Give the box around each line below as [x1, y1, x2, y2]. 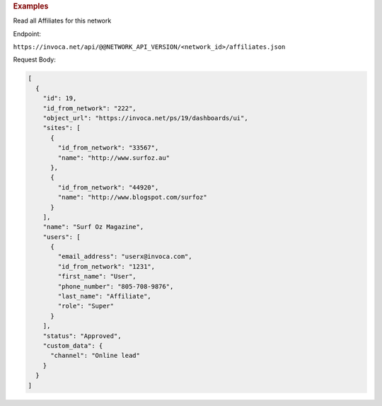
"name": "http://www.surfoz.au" [57, 153, 170, 162]
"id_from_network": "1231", [57, 262, 156, 270]
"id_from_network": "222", [42, 104, 137, 112]
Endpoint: [13, 29, 42, 38]
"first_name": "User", [57, 272, 137, 281]
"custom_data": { [42, 342, 103, 349]
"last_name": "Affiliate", [57, 292, 151, 301]
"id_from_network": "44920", [57, 183, 159, 191]
